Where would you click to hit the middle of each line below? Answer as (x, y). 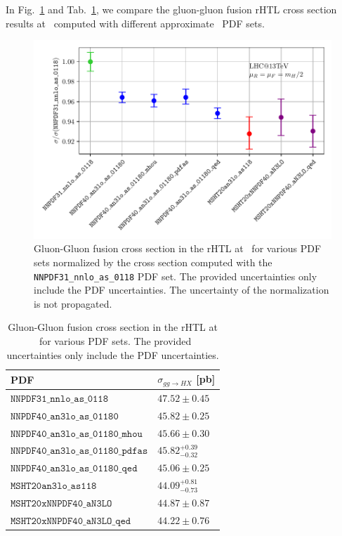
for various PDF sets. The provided (115, 341)
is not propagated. (73, 303)
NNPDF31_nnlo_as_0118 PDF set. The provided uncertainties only (176, 276)
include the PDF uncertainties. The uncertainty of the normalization (182, 290)
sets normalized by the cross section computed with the (153, 262)
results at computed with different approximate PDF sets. (135, 23)
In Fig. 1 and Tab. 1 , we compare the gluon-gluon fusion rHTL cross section (171, 9)
